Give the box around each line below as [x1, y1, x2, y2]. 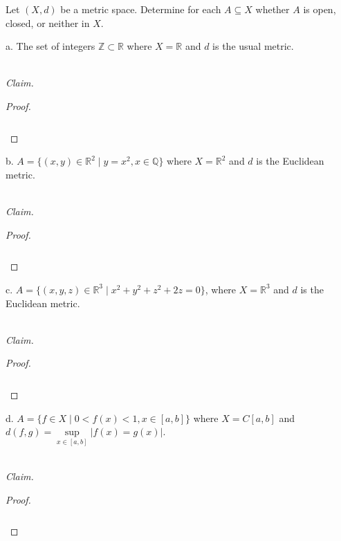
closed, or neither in [6, 15, 90, 30]
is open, [303, 2, 336, 16]
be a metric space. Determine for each [60, 2, 221, 16]
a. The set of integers [6, 39, 95, 53]
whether [255, 2, 290, 16]
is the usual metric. [212, 39, 294, 53]
